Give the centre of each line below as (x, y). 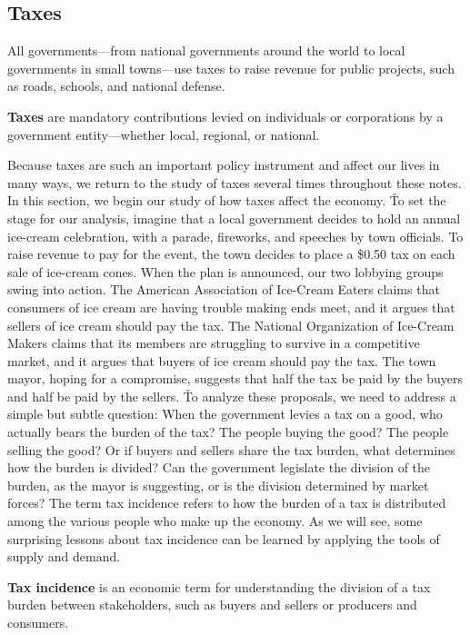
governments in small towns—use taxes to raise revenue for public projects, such (231, 68)
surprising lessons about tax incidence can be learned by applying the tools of (224, 538)
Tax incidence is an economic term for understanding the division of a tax (219, 586)
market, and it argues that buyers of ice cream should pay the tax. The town (222, 360)
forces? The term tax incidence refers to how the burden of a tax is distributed (227, 503)
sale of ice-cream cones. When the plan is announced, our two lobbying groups (225, 271)
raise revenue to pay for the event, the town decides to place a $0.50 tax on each (231, 254)
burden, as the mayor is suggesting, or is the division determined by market (218, 485)
